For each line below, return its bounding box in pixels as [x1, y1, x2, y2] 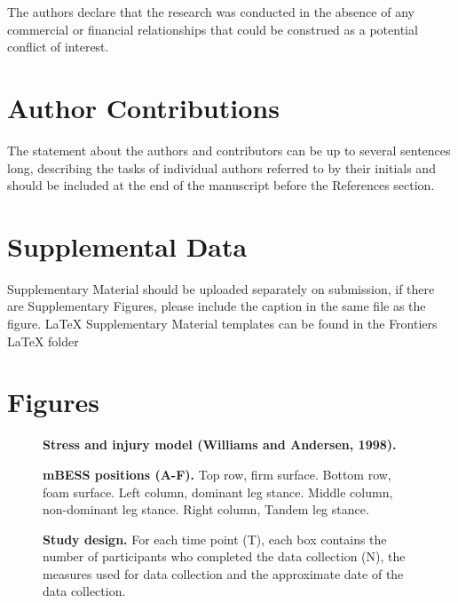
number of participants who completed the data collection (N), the [43, 547, 406, 566]
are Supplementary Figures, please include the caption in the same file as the [7, 297, 426, 315]
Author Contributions [7, 89, 280, 125]
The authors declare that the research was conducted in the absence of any [7, 3, 415, 20]
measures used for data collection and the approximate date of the [43, 564, 404, 583]
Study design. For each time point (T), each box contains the [43, 529, 387, 548]
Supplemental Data [7, 227, 248, 264]
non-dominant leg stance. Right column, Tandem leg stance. [43, 500, 369, 519]
